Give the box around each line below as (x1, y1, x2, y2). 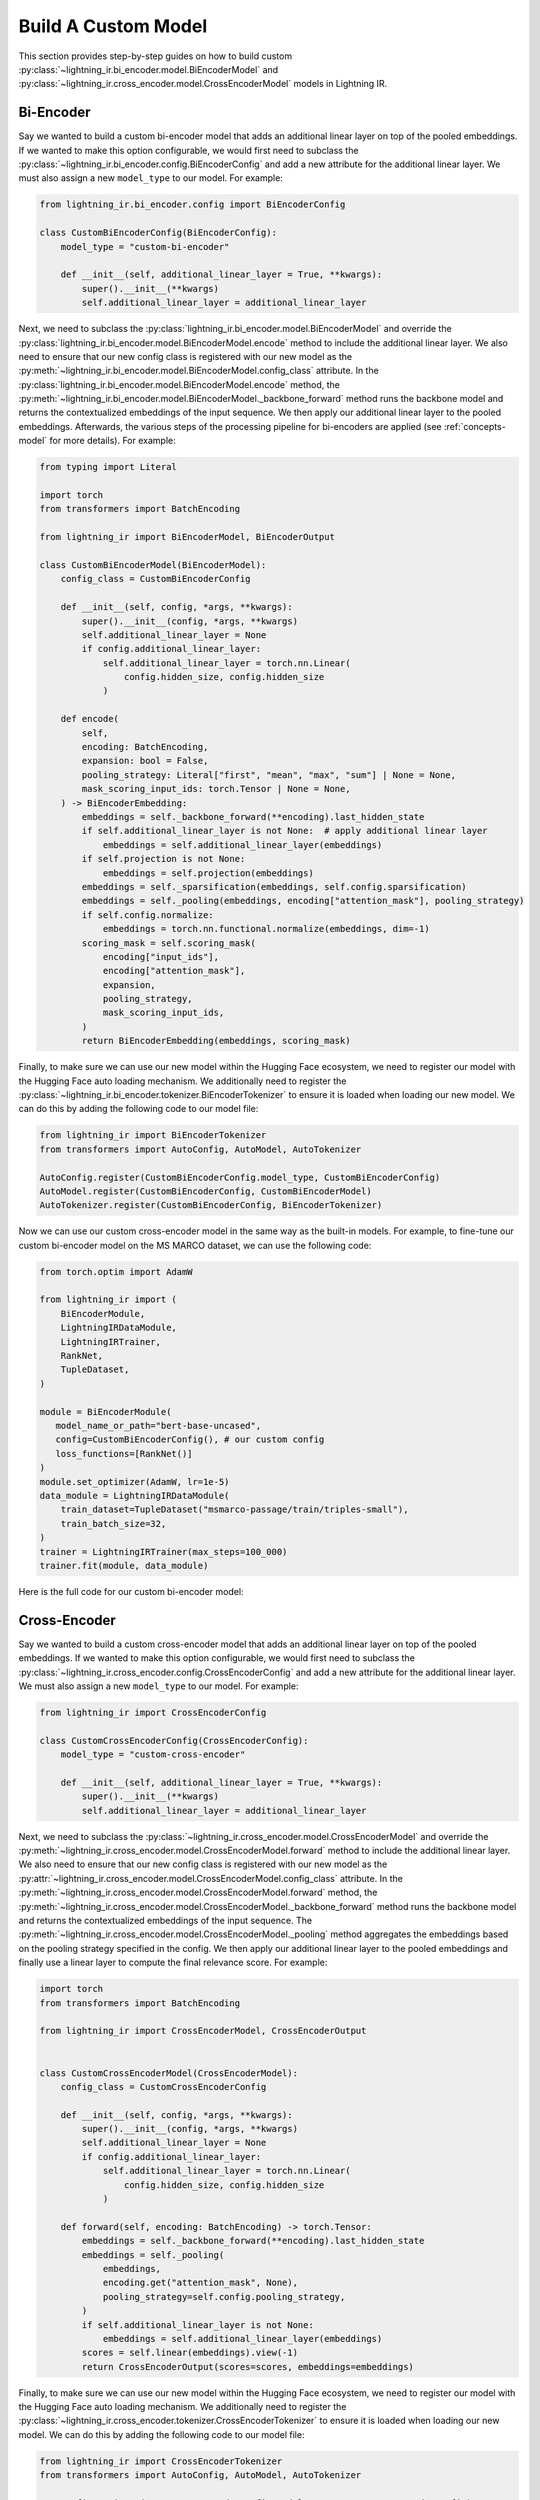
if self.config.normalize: (81, 909, 214, 920)
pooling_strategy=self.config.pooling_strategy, (102, 2291, 346, 2302)
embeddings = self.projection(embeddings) (102, 867, 314, 879)
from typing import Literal (39, 461, 177, 473)
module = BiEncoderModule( (39, 1406, 172, 1417)
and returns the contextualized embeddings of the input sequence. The (18, 1915, 313, 1926)
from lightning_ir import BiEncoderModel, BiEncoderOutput (39, 531, 335, 543)
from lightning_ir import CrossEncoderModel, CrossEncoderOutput (39, 2025, 367, 2037)
